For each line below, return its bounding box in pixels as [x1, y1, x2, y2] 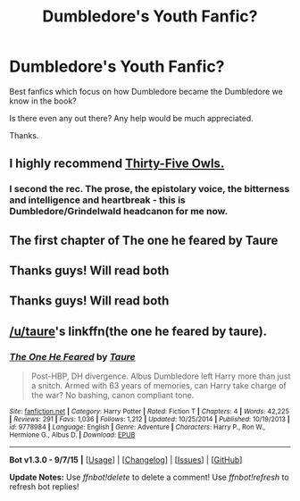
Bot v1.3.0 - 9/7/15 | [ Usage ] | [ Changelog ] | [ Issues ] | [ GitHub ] [9, 455, 243, 465]
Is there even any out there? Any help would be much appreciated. [9, 113, 254, 123]
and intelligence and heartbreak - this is [9, 194, 186, 206]
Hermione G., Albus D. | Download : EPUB [9, 430, 136, 439]
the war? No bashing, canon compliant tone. [30, 390, 195, 401]
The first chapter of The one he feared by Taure [9, 232, 279, 247]
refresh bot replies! [9, 481, 79, 492]
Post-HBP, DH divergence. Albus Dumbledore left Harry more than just [30, 371, 291, 381]
